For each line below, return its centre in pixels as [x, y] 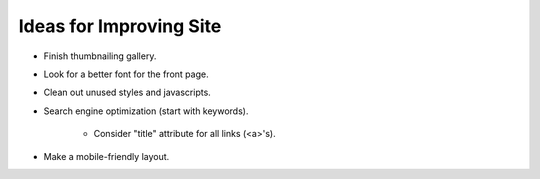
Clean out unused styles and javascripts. [127, 92]
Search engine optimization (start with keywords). [146, 111]
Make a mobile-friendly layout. [106, 156]
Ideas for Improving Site [120, 26]
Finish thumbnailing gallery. [100, 56]
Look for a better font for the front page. [126, 74]
